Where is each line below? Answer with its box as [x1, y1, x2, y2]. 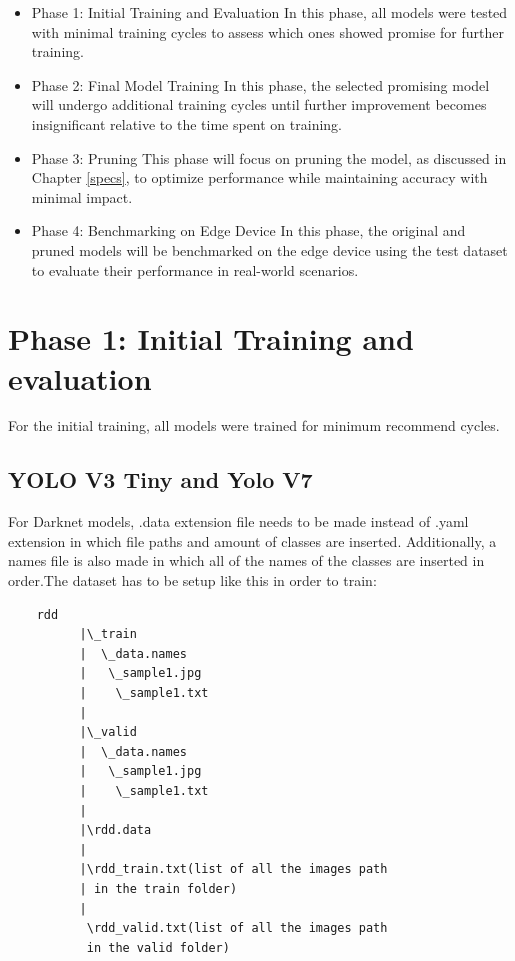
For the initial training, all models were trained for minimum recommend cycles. [8, 415, 500, 436]
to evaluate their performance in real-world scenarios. [31, 259, 359, 280]
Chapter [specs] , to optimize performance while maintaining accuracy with [31, 167, 488, 188]
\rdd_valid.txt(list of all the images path [86, 921, 388, 936]
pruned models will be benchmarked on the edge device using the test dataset [31, 239, 508, 260]
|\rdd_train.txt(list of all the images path [79, 862, 388, 877]
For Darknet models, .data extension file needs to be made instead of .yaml [8, 511, 469, 532]
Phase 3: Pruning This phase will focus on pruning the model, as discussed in [31, 147, 507, 168]
